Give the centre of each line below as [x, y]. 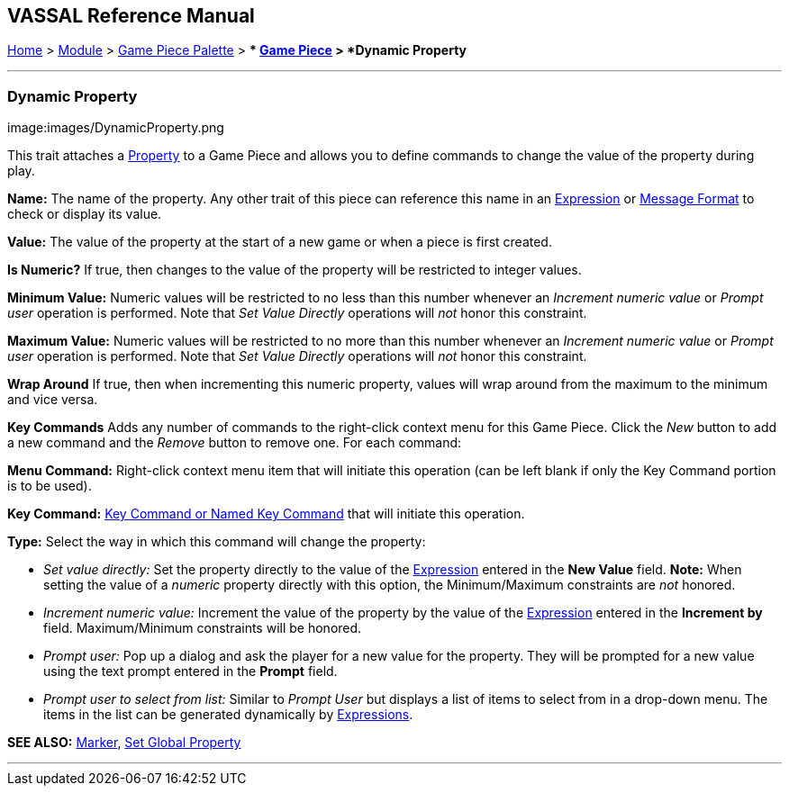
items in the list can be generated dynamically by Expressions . [228, 715]
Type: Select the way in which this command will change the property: [217, 542]
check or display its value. [85, 214]
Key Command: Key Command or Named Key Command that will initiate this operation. [266, 514]
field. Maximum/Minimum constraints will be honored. [203, 628]
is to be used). [50, 486]
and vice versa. [53, 400]
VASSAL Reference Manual [131, 16]
